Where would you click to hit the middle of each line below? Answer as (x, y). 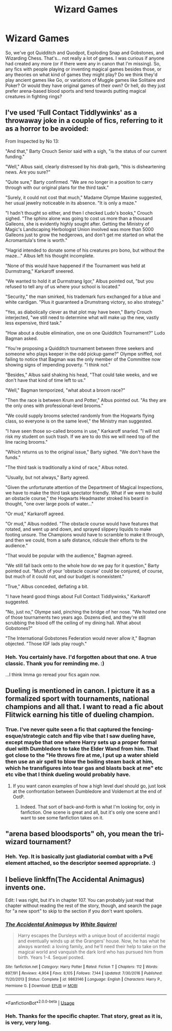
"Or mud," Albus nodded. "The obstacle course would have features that (82, 523)
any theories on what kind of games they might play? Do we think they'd (81, 74)
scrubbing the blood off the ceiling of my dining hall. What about (73, 623)
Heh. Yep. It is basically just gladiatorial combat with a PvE (79, 857)
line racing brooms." (26, 442)
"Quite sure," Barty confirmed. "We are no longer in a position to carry (79, 182)
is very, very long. (28, 1023)
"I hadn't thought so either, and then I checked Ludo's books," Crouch (79, 213)
